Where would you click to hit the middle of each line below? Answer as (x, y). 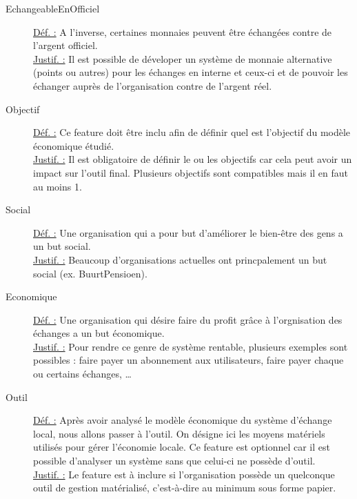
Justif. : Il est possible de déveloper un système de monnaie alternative (183, 58)
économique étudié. (74, 145)
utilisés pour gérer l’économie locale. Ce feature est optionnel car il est (182, 447)
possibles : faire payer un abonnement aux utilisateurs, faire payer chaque (188, 360)
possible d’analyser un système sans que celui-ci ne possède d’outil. (174, 461)
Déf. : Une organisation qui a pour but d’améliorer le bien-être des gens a (188, 232)
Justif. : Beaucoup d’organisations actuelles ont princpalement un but (180, 259)
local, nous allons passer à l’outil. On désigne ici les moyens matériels (179, 433)
